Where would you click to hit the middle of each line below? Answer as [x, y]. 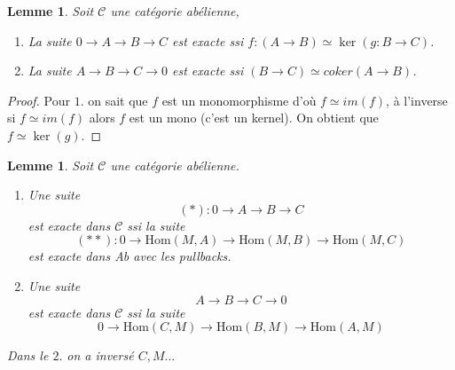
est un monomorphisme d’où [239, 100]
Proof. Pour [39, 100]
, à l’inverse [417, 100]
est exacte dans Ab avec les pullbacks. [129, 256]
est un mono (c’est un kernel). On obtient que [254, 118]
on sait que [118, 100]
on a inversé [100, 355]
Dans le [28, 355]
